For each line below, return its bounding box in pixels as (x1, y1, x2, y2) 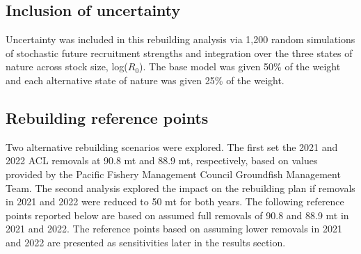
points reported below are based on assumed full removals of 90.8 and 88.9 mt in (6, 207, 349, 222)
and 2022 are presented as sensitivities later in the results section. (6, 235, 286, 249)
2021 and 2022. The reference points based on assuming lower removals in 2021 (6, 221, 342, 236)
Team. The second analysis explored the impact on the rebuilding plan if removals (6, 180, 355, 195)
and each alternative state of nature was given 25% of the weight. (6, 72, 284, 87)
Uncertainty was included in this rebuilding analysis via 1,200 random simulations (6, 32, 355, 47)
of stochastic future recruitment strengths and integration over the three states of (6, 45, 353, 60)
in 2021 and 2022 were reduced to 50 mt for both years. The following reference (6, 194, 344, 209)
